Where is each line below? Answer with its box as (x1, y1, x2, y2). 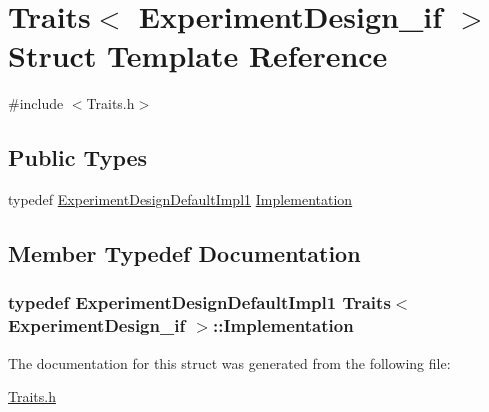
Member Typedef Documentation (8, 238, 361, 269)
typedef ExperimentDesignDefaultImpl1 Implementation (8, 189, 353, 210)
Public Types (8, 142, 148, 173)
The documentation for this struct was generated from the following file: (8, 352, 451, 373)
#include (8, 93, 64, 114)
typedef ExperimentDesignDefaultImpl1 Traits (8, 290, 391, 315)
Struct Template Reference (8, 35, 388, 76)
